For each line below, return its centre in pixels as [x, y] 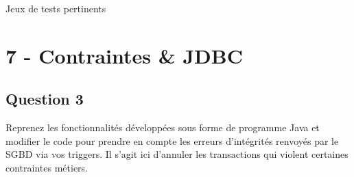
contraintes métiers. [47, 167]
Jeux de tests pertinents [56, 8]
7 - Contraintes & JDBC [124, 55]
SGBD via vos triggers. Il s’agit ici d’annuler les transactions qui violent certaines [177, 154]
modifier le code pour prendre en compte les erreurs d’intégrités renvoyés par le [172, 140]
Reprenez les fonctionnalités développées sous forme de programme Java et [163, 127]
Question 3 [45, 99]
